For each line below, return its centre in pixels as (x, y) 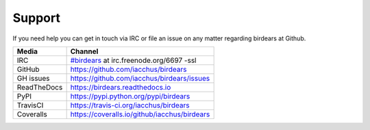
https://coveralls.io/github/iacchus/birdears (140, 114)
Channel (84, 51)
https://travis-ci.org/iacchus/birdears (130, 105)
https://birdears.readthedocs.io (121, 87)
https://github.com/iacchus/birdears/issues (140, 78)
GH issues (34, 78)
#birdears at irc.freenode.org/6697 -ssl (133, 60)
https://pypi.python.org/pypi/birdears (130, 96)
